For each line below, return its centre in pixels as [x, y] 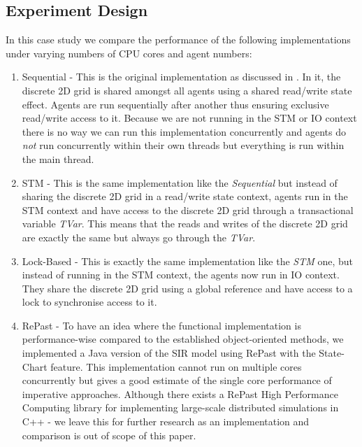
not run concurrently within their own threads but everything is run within [183, 145]
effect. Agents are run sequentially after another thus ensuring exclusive [175, 104]
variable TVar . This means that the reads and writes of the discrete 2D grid [185, 223]
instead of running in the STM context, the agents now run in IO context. [181, 275]
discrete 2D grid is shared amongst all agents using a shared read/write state [187, 90]
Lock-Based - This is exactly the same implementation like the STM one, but [188, 261]
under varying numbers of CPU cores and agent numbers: [129, 53]
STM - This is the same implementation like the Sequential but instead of [180, 182]
